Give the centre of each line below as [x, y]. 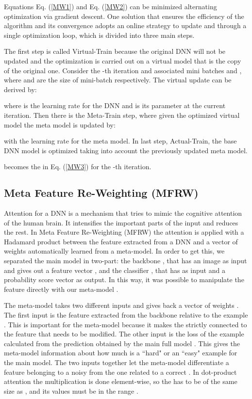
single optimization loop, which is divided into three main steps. [99, 35]
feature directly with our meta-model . [61, 289]
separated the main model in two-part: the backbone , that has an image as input [126, 261]
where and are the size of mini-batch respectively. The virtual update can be [118, 80]
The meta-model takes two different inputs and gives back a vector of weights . [121, 305]
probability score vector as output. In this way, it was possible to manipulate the [124, 279]
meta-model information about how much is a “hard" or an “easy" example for [121, 353]
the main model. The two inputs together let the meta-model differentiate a [117, 362]
